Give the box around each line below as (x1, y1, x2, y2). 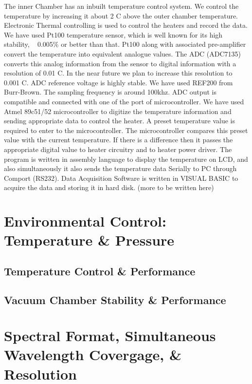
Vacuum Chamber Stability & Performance (4, 292, 226, 307)
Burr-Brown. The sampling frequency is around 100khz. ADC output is (4, 87, 216, 97)
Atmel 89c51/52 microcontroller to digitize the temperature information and (4, 106, 232, 116)
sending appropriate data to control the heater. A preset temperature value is (4, 115, 235, 126)
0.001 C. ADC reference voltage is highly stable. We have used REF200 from (4, 77, 233, 87)
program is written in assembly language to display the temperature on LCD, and (4, 154, 248, 164)
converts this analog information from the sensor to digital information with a (4, 58, 236, 68)
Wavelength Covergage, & (4, 345, 181, 365)
